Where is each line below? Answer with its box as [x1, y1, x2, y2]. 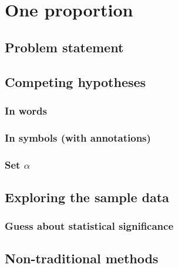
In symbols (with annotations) [5, 130, 151, 145]
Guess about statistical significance [5, 219, 174, 233]
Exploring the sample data [5, 187, 169, 206]
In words [5, 103, 47, 118]
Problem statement [5, 38, 124, 56]
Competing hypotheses [5, 72, 146, 91]
